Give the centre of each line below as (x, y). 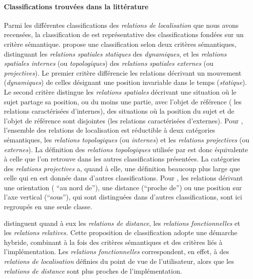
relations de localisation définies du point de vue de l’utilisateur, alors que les (119, 261)
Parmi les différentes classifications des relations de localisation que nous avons (121, 25)
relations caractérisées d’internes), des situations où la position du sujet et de (119, 111)
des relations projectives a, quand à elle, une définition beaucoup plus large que (122, 168)
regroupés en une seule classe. (48, 207)
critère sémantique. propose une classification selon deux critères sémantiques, (120, 44)
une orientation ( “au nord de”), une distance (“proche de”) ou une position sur (123, 187)
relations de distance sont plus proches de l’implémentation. (93, 270)
